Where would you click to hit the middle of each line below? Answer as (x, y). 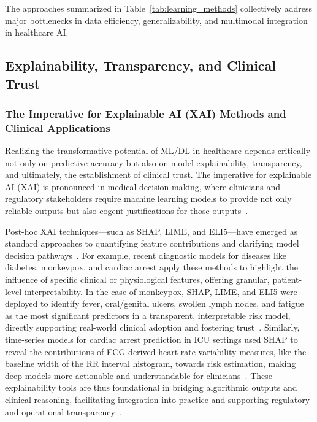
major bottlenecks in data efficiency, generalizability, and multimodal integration (156, 20)
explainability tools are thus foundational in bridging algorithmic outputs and (151, 387)
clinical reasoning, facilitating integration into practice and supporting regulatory (158, 399)
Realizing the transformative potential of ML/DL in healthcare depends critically (158, 151)
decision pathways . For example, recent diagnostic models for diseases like (146, 255)
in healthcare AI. (37, 32)
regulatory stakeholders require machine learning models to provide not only (148, 198)
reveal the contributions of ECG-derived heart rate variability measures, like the (156, 351)
